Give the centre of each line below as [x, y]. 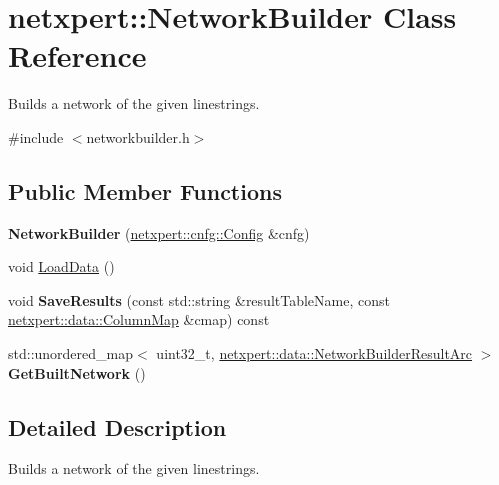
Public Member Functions [145, 190]
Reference [77, 55]
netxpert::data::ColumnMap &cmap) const [139, 319]
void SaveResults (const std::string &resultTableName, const [199, 299]
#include [36, 136]
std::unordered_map [71, 353]
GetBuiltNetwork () [77, 372]
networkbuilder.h [138, 136]
